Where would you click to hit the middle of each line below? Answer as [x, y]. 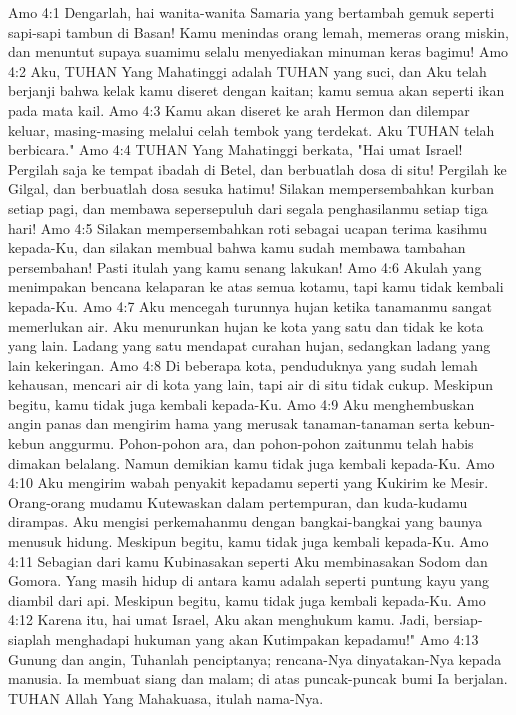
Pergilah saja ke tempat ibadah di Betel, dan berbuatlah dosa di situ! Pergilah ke [257, 168]
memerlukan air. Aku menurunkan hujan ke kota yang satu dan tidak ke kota [246, 325]
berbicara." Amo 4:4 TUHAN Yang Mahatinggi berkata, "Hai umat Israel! [235, 149]
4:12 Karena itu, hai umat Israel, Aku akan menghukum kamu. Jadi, [219, 619]
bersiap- [458, 619]
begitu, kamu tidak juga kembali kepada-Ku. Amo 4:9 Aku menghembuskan [241, 403]
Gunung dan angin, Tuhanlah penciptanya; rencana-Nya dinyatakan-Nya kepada [255, 658]
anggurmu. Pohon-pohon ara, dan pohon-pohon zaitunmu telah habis [261, 443]
